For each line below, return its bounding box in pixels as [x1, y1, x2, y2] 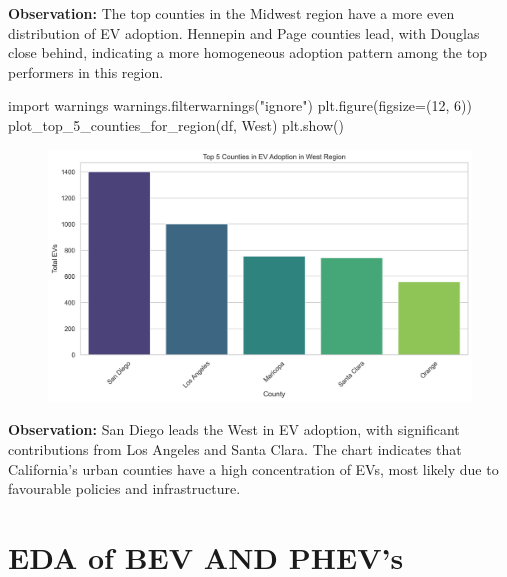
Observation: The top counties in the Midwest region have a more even [8, 3, 455, 23]
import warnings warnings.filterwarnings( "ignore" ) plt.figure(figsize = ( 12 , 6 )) [8, 95, 472, 116]
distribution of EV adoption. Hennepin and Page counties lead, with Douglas [8, 22, 480, 43]
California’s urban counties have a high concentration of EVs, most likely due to [8, 458, 499, 479]
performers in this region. [8, 61, 164, 82]
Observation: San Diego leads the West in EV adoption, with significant [8, 419, 460, 440]
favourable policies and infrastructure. [8, 478, 241, 499]
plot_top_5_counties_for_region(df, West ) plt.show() [8, 114, 345, 135]
